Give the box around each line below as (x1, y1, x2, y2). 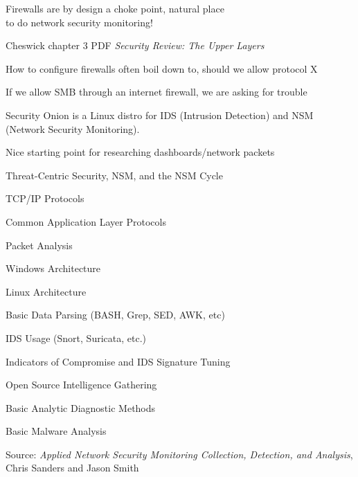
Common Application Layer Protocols (6, 214, 166, 228)
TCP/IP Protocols (6, 191, 84, 206)
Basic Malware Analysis (6, 424, 107, 438)
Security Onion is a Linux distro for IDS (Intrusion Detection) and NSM (6, 107, 314, 122)
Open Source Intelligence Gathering (6, 377, 157, 392)
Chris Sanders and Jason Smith (6, 460, 139, 475)
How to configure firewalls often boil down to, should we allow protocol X (6, 61, 318, 75)
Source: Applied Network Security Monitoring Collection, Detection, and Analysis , (6, 447, 353, 461)
